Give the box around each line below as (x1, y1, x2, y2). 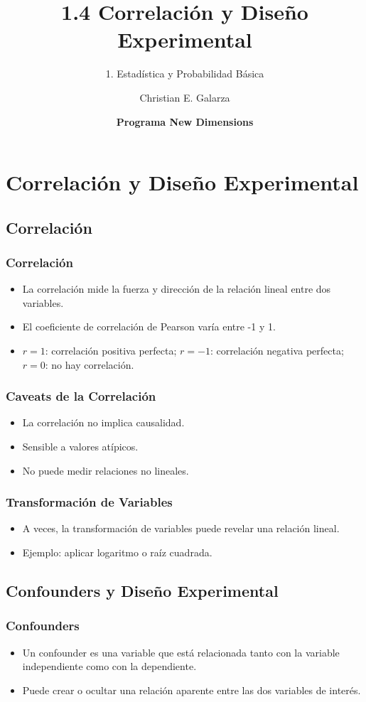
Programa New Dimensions (116, 114, 254, 129)
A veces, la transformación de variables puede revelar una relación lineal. (22, 521, 340, 536)
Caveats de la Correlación (6, 387, 156, 405)
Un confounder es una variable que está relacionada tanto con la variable (22, 644, 340, 659)
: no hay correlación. (45, 357, 134, 372)
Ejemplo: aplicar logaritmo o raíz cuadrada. (22, 545, 212, 560)
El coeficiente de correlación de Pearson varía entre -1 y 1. (22, 319, 276, 334)
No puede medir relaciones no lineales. (22, 463, 189, 477)
